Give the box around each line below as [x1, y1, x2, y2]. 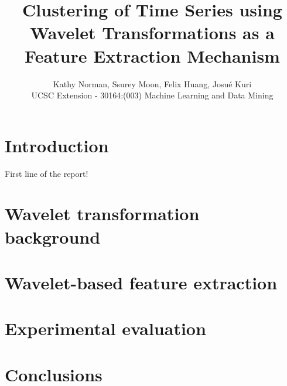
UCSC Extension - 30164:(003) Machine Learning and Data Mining [31, 89, 274, 101]
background [5, 224, 101, 248]
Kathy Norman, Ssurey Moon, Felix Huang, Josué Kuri [53, 77, 252, 90]
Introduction [5, 133, 109, 157]
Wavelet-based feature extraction [5, 270, 278, 294]
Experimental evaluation [5, 316, 206, 340]
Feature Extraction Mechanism [25, 43, 280, 67]
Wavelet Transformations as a [30, 21, 275, 45]
